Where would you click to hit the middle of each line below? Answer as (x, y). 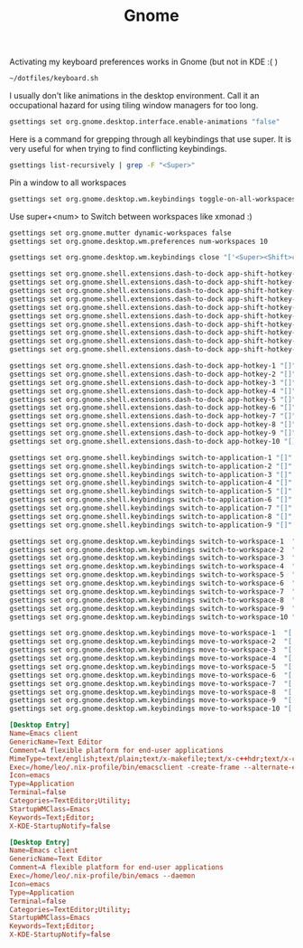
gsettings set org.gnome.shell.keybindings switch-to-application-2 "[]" (151, 466)
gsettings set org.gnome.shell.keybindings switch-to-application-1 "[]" (151, 457)
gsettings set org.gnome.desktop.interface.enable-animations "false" (145, 122)
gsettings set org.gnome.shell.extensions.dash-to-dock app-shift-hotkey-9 (155, 341)
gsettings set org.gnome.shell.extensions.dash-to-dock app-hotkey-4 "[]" (153, 391)
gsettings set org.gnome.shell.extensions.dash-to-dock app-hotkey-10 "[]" (155, 441)
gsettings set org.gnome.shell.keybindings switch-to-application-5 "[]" (151, 492)
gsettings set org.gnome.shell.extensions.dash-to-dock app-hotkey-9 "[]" (153, 433)
